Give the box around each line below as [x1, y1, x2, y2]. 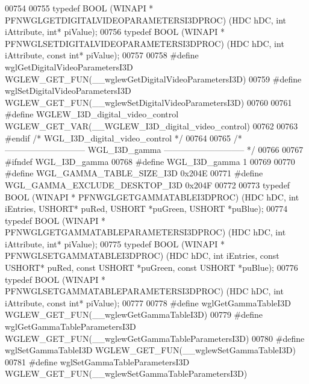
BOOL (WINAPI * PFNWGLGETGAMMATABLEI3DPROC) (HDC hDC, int [5, 190, 299, 203]
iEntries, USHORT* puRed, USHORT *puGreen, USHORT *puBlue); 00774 [5, 202, 288, 215]
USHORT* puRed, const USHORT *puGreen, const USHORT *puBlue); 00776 [5, 261, 298, 274]
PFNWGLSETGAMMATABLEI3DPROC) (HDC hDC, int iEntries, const [5, 249, 279, 262]
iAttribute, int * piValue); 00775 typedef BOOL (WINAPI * [5, 237, 225, 250]
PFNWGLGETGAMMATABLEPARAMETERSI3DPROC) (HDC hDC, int [5, 226, 286, 238]
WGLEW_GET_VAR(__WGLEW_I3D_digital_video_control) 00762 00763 [5, 119, 298, 132]
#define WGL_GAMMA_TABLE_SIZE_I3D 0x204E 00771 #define [5, 167, 263, 179]
